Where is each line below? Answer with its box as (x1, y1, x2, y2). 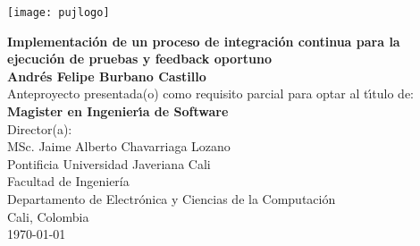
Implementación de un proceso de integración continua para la (7, 31, 400, 50)
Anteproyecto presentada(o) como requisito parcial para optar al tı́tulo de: (7, 84, 415, 103)
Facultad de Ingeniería (7, 172, 130, 191)
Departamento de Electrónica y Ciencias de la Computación (7, 190, 336, 208)
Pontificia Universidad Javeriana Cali (7, 154, 211, 173)
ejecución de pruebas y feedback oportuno (7, 49, 272, 68)
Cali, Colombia (7, 207, 89, 225)
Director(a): (7, 119, 72, 138)
